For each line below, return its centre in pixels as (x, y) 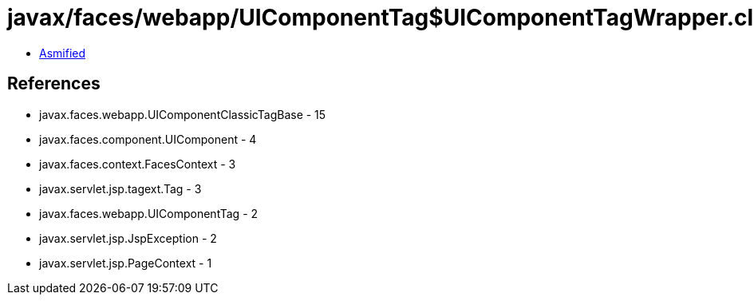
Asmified (63, 53)
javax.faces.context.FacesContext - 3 (138, 164)
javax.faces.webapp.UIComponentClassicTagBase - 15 (183, 114)
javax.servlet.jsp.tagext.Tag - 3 (120, 188)
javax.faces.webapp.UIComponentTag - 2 (149, 213)
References (54, 84)
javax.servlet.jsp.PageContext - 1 (126, 263)
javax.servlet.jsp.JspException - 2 (128, 238)
